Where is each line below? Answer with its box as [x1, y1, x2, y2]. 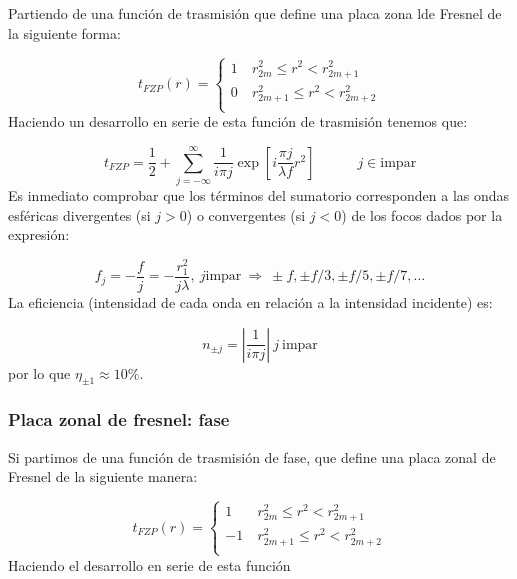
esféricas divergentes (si [8, 204, 151, 225]
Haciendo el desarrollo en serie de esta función [8, 554, 291, 575]
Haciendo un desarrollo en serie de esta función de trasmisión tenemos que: [8, 111, 468, 132]
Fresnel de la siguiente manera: [8, 466, 198, 487]
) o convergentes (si [186, 204, 306, 225]
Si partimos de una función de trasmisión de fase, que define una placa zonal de [8, 446, 496, 467]
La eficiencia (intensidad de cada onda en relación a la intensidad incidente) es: [8, 292, 493, 313]
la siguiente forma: [8, 22, 121, 43]
